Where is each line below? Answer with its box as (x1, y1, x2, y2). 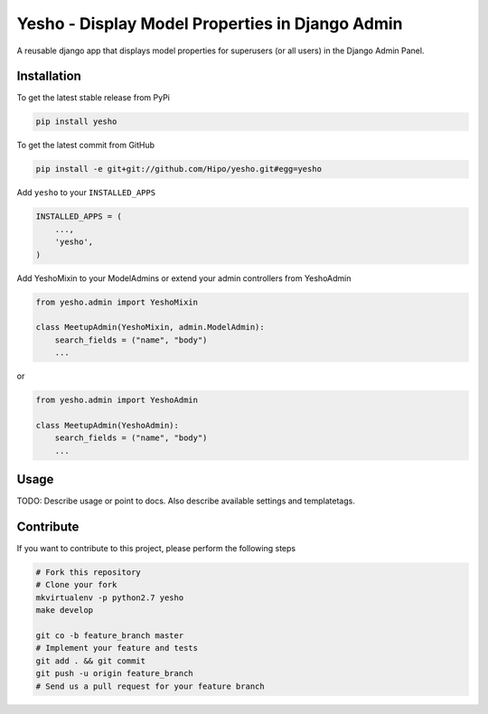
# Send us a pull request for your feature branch (35, 681, 266, 691)
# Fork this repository (35, 568, 142, 578)
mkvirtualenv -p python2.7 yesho (35, 592, 184, 603)
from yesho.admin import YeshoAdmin (35, 395, 199, 406)
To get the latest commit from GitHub (16, 140, 155, 151)
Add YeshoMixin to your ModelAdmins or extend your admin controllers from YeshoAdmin (16, 272, 352, 284)
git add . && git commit (35, 655, 146, 666)
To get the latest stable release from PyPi (16, 92, 171, 103)
